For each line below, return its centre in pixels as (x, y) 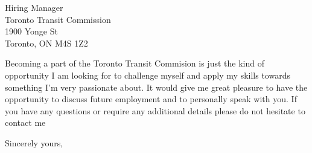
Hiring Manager (34, 7)
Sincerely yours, (34, 142)
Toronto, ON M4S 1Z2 (46, 43)
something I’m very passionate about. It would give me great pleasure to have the (156, 87)
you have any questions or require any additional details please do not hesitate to (155, 110)
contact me (25, 122)
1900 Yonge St (31, 31)
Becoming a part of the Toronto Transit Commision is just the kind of (135, 63)
